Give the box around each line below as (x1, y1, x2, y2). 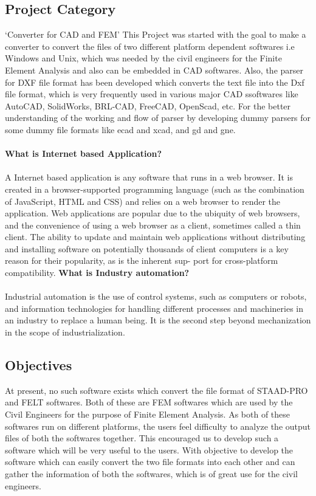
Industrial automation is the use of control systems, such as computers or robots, (5, 290, 307, 303)
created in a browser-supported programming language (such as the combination (5, 182, 304, 195)
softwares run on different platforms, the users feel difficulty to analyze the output (5, 419, 311, 432)
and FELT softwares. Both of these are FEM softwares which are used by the (5, 396, 293, 408)
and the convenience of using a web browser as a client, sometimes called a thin (5, 218, 301, 231)
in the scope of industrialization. (5, 326, 125, 339)
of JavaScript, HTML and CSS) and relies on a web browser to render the (5, 195, 281, 207)
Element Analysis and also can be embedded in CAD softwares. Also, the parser (5, 63, 304, 76)
